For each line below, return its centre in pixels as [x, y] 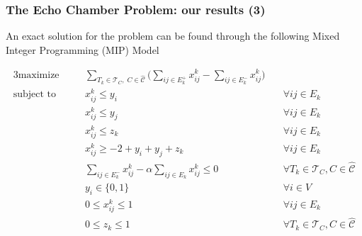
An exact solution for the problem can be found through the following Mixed [173, 36]
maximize [39, 75]
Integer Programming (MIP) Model [83, 49]
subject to [34, 95]
